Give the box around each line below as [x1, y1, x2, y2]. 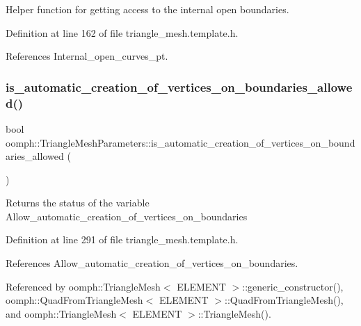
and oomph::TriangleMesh [6, 306, 117, 320]
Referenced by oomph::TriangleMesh [6, 279, 161, 293]
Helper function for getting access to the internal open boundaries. [6, 2, 289, 16]
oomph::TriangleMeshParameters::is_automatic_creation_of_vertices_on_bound [6, 135, 355, 149]
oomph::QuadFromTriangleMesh [6, 293, 143, 307]
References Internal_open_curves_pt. [6, 49, 168, 63]
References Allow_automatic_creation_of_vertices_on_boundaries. [6, 256, 298, 270]
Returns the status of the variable [6, 195, 150, 210]
